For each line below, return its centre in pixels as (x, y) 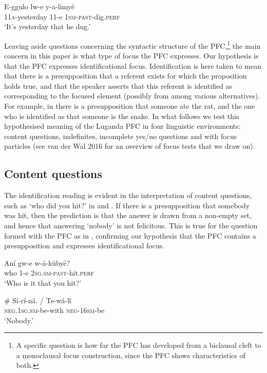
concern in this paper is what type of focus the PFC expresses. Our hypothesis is (131, 56)
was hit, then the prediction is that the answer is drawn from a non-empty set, (128, 215)
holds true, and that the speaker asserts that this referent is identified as (118, 85)
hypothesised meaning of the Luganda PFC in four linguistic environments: (122, 126)
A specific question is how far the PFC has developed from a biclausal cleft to (139, 345)
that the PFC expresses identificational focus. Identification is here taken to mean (133, 65)
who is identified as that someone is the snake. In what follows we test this (122, 116)
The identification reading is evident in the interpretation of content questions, (128, 195)
